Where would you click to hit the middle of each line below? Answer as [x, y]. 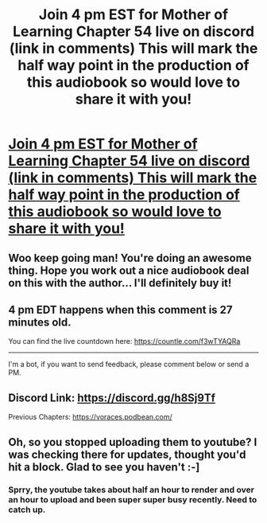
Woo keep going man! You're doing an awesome [130, 258]
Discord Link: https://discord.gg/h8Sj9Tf [112, 398]
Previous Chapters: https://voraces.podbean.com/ [90, 417]
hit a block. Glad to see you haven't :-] [104, 467]
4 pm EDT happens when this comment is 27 [120, 309]
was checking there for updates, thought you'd [127, 454]
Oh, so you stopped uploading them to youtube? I [133, 442]
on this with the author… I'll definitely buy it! [120, 283]
